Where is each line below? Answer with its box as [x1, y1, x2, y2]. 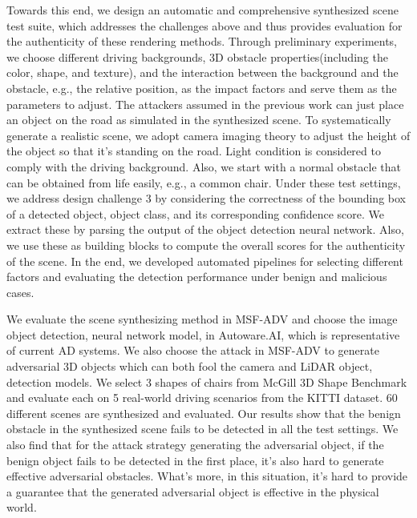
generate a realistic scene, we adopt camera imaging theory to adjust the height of [6, 126, 411, 143]
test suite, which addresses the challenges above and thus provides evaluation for [6, 17, 403, 34]
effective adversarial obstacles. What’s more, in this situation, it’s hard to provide [6, 468, 408, 484]
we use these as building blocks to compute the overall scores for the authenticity [6, 236, 406, 253]
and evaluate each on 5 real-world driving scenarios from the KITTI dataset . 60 [6, 389, 398, 406]
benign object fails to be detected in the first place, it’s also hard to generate [6, 452, 384, 468]
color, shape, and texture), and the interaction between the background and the [6, 64, 399, 81]
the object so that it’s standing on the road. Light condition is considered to [6, 143, 381, 159]
